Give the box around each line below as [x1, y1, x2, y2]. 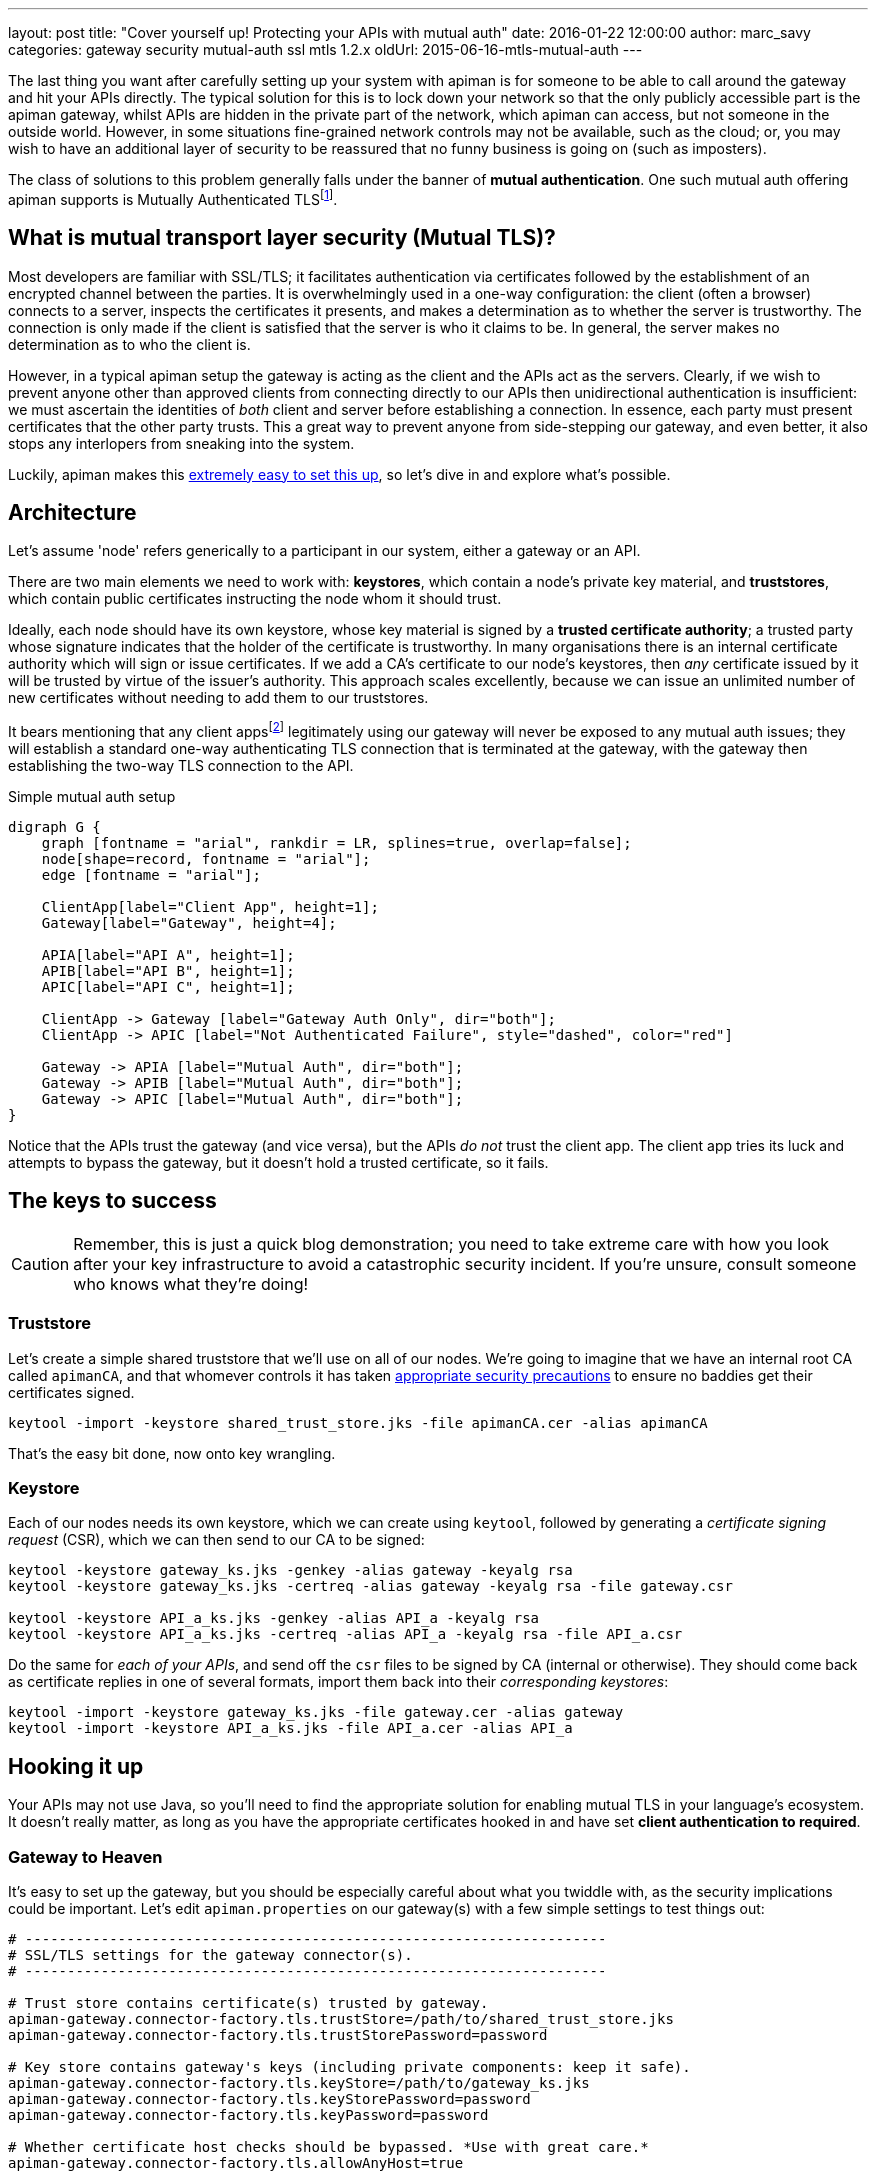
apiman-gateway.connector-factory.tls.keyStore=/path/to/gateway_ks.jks [8, 2074, 590, 2091]
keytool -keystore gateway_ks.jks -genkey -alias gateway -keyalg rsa [8, 1562, 573, 1579]
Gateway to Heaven [8, 1846, 163, 1867]
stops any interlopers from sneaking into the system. [8, 434, 355, 452]
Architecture [8, 499, 137, 525]
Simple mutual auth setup [8, 788, 176, 805]
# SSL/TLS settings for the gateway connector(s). [8, 1946, 413, 1963]
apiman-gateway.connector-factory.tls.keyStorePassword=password [8, 2090, 531, 2107]
